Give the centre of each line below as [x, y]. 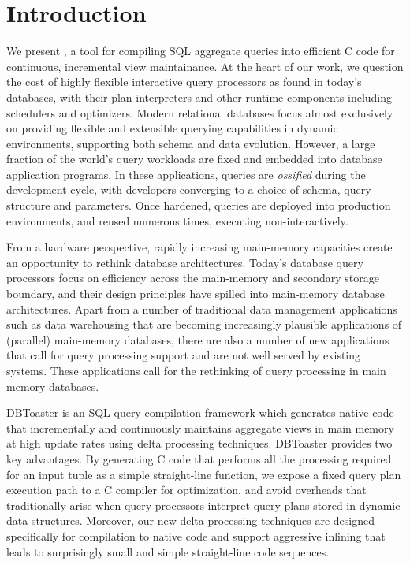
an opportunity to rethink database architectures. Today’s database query [185, 262]
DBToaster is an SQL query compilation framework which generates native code [200, 413]
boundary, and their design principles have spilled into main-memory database [196, 294]
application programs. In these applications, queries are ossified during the [186, 174]
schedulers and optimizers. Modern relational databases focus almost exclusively [200, 112]
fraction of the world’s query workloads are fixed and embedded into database [194, 159]
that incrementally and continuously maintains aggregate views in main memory [200, 427]
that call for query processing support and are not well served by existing [184, 355]
